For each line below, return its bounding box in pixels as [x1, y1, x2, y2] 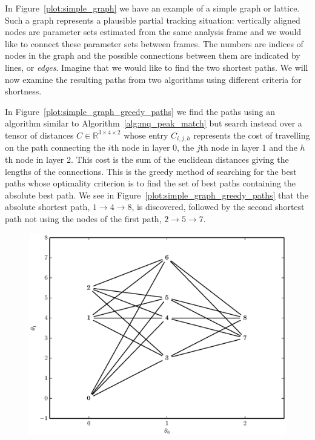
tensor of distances [5, 128, 74, 141]
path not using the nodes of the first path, [5, 212, 162, 225]
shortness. [5, 85, 42, 97]
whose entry [124, 128, 168, 141]
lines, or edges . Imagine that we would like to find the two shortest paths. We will [5, 61, 308, 73]
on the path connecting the [5, 141, 105, 154]
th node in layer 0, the [111, 141, 194, 154]
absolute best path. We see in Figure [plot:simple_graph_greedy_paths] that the [5, 188, 308, 201]
